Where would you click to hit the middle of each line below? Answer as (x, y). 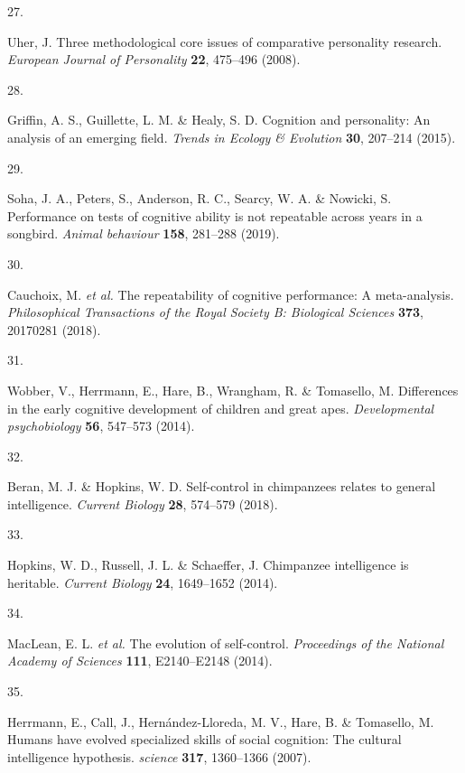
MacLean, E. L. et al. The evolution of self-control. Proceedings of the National (226, 643)
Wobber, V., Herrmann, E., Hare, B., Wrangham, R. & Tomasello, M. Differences (233, 390)
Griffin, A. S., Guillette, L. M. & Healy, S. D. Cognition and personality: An (219, 120)
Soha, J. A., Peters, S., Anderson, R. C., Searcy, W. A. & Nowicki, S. (200, 198)
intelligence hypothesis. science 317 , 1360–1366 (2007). (159, 756)
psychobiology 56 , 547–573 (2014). (101, 426)
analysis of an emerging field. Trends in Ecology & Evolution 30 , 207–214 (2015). (232, 137)
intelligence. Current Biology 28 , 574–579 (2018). (143, 503)
